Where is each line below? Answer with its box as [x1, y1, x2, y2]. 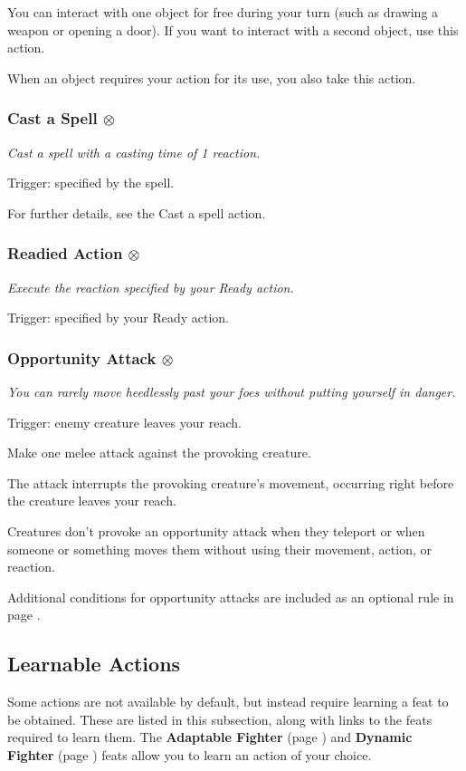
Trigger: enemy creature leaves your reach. [7, 412, 242, 431]
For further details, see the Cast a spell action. [7, 203, 266, 222]
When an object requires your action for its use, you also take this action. [7, 68, 416, 87]
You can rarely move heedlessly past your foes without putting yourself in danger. [7, 382, 456, 400]
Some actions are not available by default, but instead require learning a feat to [7, 692, 449, 711]
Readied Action [7, 242, 123, 265]
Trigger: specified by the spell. [7, 173, 175, 192]
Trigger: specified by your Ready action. [7, 308, 230, 327]
